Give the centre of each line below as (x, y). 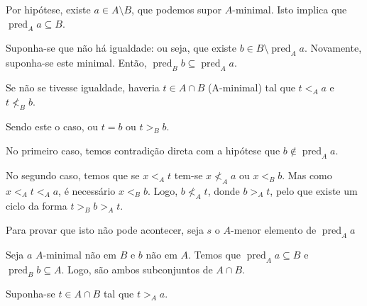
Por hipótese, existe (48, 9)
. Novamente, (333, 48)
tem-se (188, 175)
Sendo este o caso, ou (52, 126)
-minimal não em (80, 254)
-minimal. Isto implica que (290, 9)
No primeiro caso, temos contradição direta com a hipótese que (143, 150)
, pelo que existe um (314, 190)
